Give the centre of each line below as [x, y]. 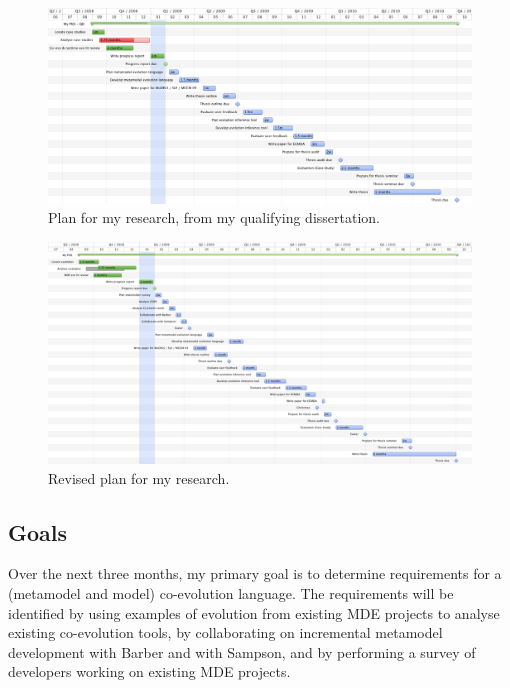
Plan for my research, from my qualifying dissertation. [214, 217]
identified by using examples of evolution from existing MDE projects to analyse [254, 612]
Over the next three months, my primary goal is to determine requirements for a [255, 573]
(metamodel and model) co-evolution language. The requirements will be [231, 592]
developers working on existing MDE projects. [149, 671]
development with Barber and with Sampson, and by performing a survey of [242, 651]
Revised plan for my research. [139, 477]
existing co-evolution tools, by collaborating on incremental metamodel [225, 632]
